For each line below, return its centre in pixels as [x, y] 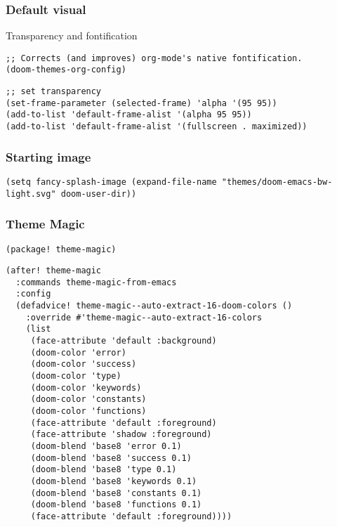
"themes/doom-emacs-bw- [277, 182]
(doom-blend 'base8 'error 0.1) [106, 446]
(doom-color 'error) [78, 352]
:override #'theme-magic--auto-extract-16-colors [144, 317]
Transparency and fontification [72, 35]
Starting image [48, 156]
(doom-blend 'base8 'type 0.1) [104, 470]
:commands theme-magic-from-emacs [96, 282]
